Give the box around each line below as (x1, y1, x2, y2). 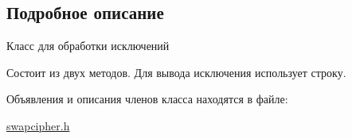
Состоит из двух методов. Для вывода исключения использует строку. (6, 64, 346, 80)
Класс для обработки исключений (6, 37, 170, 54)
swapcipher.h (6, 117, 70, 133)
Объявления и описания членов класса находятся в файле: (6, 91, 288, 107)
